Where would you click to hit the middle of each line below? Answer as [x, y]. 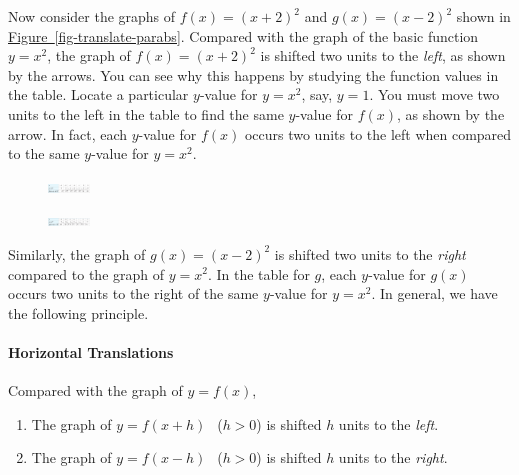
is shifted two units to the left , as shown [383, 55]
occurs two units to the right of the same [133, 293]
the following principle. [78, 312]
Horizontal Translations [91, 351]
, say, [317, 94]
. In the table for [258, 273]
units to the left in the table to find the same [146, 113]
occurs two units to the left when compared [378, 133]
